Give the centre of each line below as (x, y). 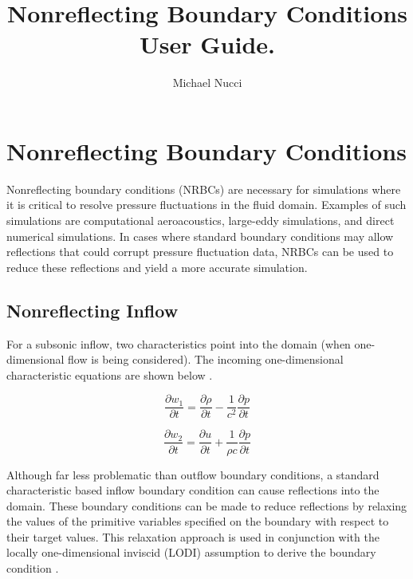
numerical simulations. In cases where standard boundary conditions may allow (200, 236)
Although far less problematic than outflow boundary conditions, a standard (193, 474)
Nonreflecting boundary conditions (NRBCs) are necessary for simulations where (204, 189)
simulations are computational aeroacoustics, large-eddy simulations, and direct (201, 221)
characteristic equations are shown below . (110, 374)
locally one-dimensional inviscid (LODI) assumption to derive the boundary (191, 552)
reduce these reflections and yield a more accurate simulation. (157, 267)
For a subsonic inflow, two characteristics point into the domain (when (179, 343)
